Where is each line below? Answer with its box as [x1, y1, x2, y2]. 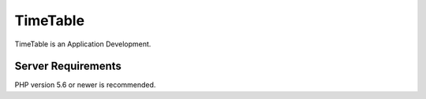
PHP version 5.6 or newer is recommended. [14, 80, 156, 90]
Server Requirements [14, 60, 122, 73]
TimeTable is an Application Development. [14, 39, 151, 49]
